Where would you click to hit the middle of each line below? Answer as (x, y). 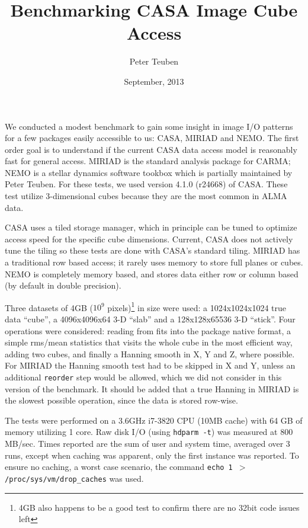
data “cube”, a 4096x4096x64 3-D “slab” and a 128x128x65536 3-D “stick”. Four (150, 319)
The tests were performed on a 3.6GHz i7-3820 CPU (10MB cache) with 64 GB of (154, 420)
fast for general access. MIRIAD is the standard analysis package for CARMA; (148, 161)
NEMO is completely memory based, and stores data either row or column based (152, 273)
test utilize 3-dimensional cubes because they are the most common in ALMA (146, 196)
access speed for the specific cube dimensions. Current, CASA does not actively (149, 239)
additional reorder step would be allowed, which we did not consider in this (143, 377)
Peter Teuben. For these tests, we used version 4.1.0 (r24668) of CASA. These (146, 184)
